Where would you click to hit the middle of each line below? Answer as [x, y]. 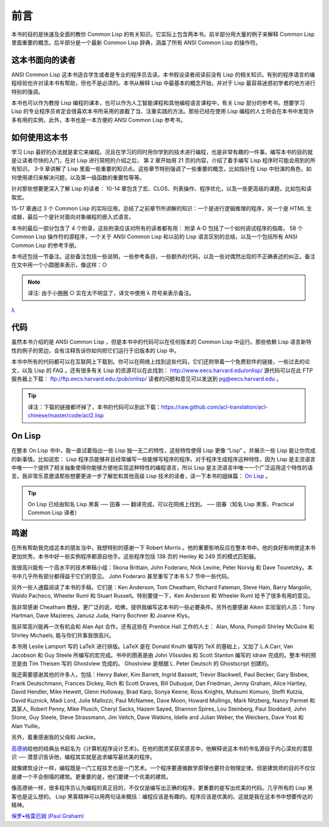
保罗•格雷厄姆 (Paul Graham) [48, 816]
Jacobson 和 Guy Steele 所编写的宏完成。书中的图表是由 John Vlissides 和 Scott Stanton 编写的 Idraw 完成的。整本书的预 [164, 655]
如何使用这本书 [39, 137]
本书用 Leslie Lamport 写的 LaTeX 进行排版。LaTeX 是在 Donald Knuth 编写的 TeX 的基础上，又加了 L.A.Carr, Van [152, 646]
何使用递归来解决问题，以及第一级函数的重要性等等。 [78, 177]
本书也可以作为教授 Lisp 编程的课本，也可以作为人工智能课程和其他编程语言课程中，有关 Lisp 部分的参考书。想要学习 [158, 103]
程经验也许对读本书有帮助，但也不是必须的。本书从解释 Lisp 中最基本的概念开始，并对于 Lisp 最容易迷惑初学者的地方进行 [164, 83]
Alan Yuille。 [27, 726]
